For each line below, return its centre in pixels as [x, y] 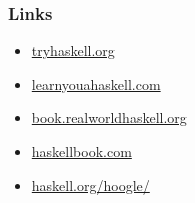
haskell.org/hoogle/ [90, 184]
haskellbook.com [81, 151]
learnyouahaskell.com [96, 83]
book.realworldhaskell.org [109, 117]
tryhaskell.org [73, 50]
